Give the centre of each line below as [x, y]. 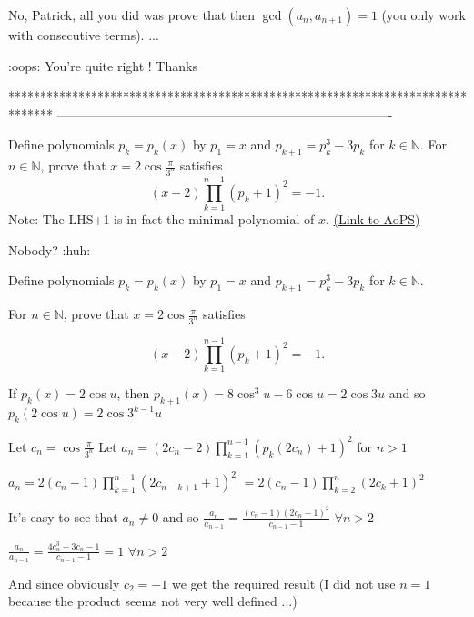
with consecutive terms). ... [84, 35]
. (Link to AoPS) [373, 219]
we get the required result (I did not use [283, 583]
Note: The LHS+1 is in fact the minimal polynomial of [161, 219]
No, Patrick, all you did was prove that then [132, 15]
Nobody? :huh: [50, 249]
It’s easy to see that [63, 517]
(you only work [424, 15]
